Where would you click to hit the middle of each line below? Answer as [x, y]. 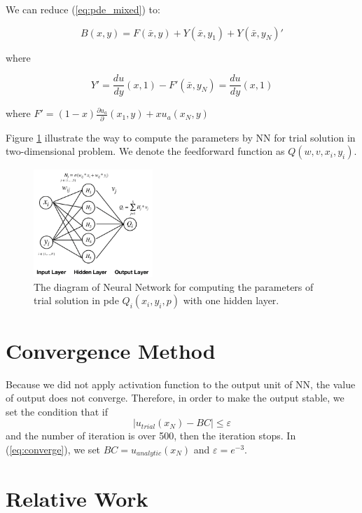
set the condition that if [57, 411]
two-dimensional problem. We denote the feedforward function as [145, 151]
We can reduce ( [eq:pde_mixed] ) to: [83, 9]
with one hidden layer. [231, 300]
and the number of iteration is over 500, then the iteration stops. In [151, 436]
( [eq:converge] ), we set [53, 449]
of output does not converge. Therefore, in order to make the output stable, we [175, 398]
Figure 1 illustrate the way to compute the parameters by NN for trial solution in [181, 137]
